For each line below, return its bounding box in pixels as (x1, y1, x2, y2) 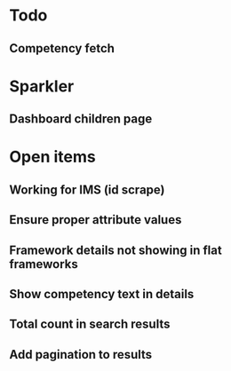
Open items (9, 147, 96, 167)
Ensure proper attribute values (9, 212, 182, 227)
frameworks (9, 257, 78, 272)
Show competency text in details (9, 286, 195, 302)
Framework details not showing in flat (9, 242, 222, 257)
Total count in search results (9, 317, 171, 332)
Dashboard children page (9, 112, 153, 127)
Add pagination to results (9, 347, 153, 362)
